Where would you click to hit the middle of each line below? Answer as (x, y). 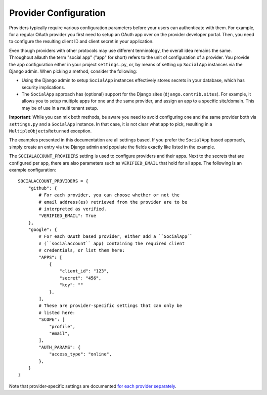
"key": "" (71, 285)
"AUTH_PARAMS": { (60, 347)
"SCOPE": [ (52, 320)
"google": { (43, 230)
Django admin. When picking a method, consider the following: (73, 71)
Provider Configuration (57, 13)
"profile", (62, 327)
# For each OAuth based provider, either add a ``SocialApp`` (116, 237)
